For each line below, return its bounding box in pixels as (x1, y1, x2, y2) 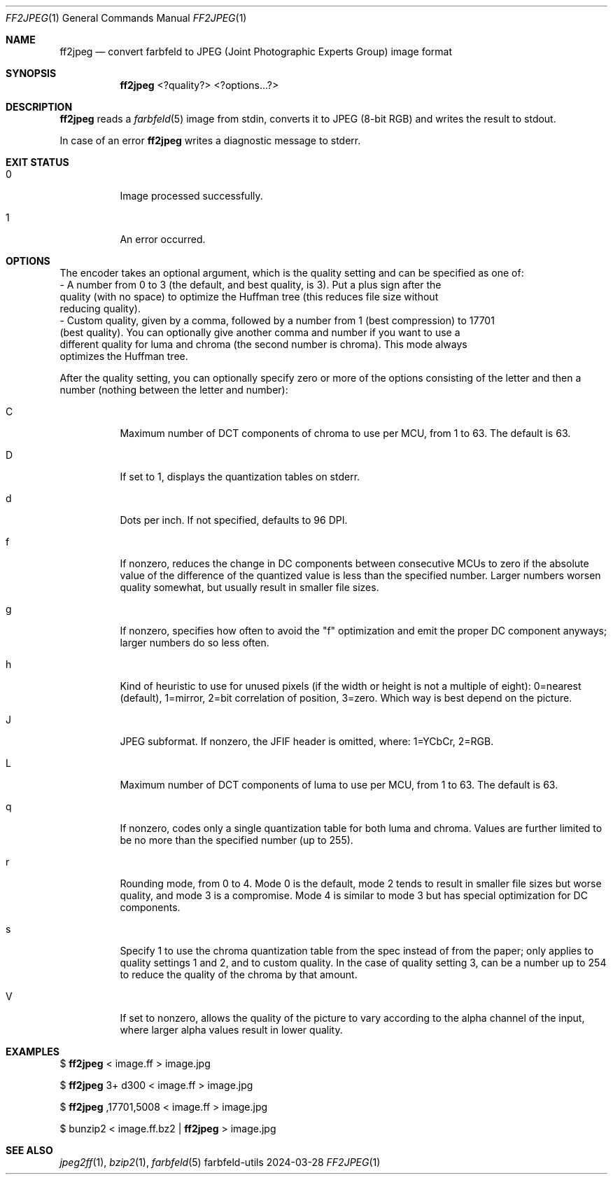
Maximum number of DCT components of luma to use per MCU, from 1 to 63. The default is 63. (120, 779, 558, 791)
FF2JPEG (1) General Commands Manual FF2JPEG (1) (6, 12, 247, 24)
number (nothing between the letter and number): (59, 384, 288, 396)
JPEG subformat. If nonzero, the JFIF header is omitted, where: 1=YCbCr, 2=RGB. (120, 735, 494, 747)
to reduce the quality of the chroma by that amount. (120, 969, 358, 980)
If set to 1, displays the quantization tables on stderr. (120, 471, 360, 483)
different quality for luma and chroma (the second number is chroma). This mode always (59, 338, 467, 350)
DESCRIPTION (6, 101, 73, 113)
